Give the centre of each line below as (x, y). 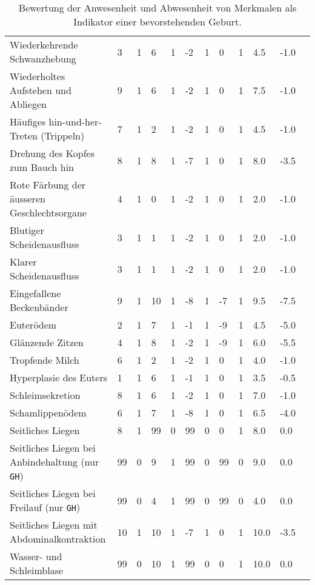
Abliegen (28, 104)
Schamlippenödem (48, 413)
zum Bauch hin (42, 167)
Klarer (23, 262)
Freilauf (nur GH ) (45, 507)
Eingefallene (35, 293)
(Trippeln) (63, 135)
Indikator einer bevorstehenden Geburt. (157, 22)
